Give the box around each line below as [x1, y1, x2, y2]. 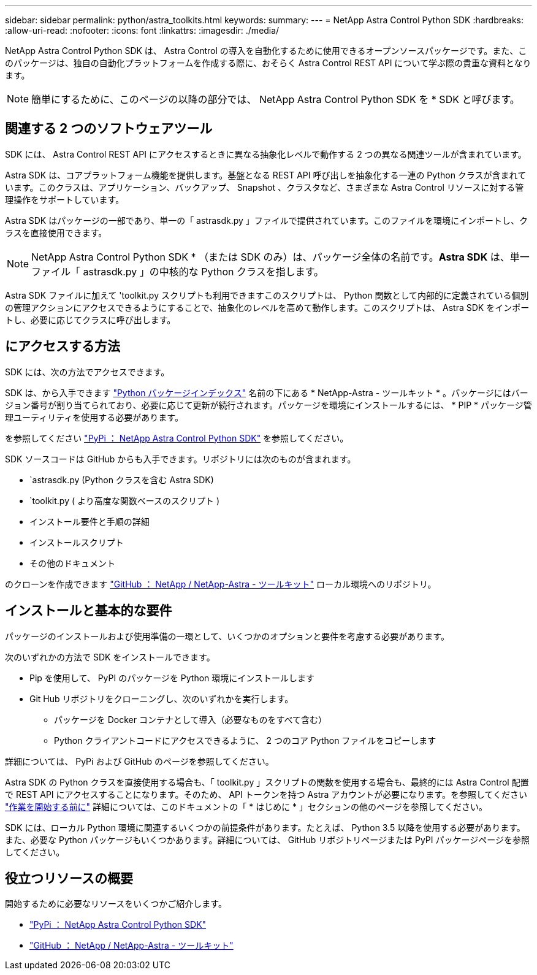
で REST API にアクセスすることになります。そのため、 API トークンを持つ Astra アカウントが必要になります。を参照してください [5, 789, 528, 800]
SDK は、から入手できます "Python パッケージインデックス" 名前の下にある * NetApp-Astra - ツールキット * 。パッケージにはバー [5, 387, 528, 398]
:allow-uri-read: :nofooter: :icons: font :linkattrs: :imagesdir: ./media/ [5, 25, 280, 36]
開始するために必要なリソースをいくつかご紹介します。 [5, 898, 227, 909]
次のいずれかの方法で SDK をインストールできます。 [5, 651, 215, 662]
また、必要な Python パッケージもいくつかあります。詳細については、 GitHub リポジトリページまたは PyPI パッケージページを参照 [5, 834, 530, 845]
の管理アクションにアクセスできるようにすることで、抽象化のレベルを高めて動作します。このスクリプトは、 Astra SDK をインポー [5, 302, 530, 313]
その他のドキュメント [29, 557, 115, 568]
